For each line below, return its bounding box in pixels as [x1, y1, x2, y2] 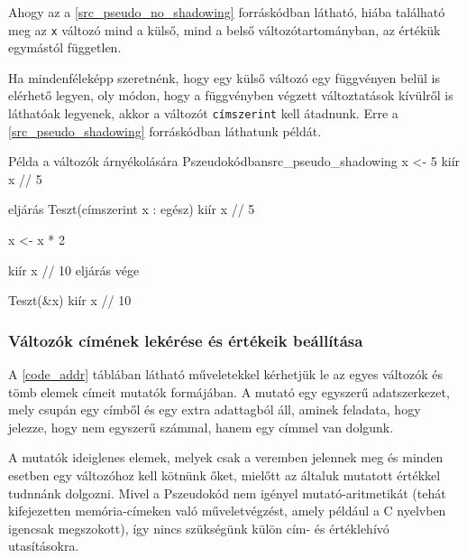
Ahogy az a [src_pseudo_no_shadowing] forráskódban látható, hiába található [8, 3, 445, 21]
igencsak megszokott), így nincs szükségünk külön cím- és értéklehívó [8, 518, 389, 537]
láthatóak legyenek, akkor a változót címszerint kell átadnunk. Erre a [8, 104, 398, 123]
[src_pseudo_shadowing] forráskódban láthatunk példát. [8, 121, 322, 140]
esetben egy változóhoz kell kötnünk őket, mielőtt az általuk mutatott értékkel [8, 466, 441, 485]
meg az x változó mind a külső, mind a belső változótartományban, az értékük [8, 20, 441, 39]
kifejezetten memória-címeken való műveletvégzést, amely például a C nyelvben [8, 501, 446, 520]
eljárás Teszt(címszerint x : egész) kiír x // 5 [8, 200, 255, 219]
